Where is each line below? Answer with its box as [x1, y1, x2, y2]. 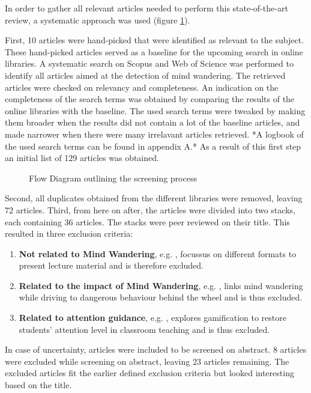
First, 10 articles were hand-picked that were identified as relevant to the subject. [5, 34, 304, 46]
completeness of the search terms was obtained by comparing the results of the [5, 93, 295, 105]
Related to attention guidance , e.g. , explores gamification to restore [19, 311, 286, 324]
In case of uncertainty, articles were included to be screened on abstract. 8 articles [5, 343, 307, 356]
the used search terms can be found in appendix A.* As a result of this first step [5, 139, 301, 152]
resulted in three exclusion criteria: [5, 227, 133, 240]
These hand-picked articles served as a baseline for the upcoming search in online [5, 45, 303, 58]
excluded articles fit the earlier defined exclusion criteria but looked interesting [5, 367, 294, 379]
